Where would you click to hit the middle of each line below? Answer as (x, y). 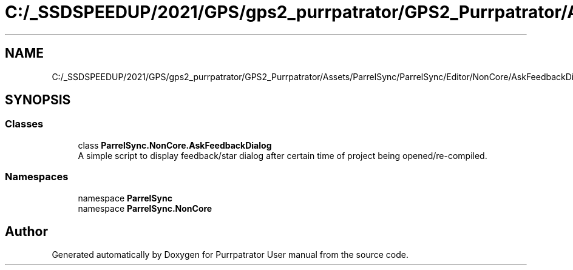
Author (26, 231)
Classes (24, 124)
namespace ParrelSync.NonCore (145, 208)
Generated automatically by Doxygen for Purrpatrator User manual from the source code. (230, 255)
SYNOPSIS (38, 100)
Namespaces (37, 177)
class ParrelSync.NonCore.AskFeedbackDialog (175, 145)
